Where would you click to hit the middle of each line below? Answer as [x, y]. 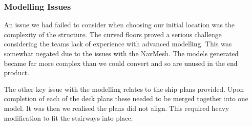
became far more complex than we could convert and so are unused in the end [121, 63]
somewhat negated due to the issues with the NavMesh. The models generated [121, 53]
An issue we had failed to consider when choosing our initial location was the [119, 25]
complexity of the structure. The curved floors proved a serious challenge [113, 34]
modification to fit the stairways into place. [69, 117]
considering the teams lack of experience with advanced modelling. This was [118, 44]
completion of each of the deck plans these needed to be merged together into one [126, 98]
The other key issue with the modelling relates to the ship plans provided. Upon [124, 89]
